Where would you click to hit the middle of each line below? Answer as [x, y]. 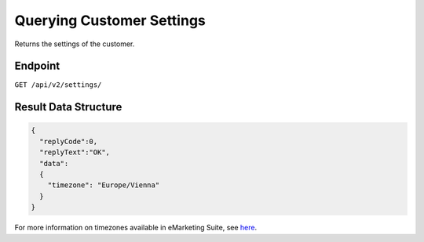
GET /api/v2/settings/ [58, 85]
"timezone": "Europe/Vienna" [104, 185]
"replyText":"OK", [75, 152]
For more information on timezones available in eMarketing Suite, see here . [136, 228]
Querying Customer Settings [110, 20]
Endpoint [37, 66]
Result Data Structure [68, 107]
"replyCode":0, [69, 141]
